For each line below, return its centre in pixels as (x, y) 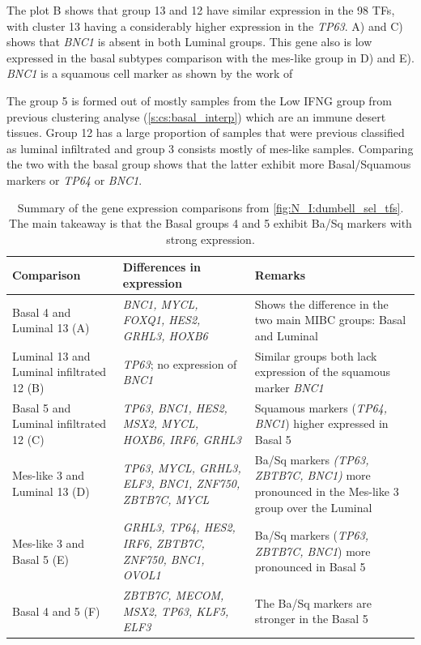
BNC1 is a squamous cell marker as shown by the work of (150, 73)
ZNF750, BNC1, (164, 559)
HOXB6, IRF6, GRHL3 (182, 439)
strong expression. (210, 239)
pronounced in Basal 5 (310, 567)
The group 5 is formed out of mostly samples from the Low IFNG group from (199, 100)
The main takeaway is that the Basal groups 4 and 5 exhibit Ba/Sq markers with (210, 223)
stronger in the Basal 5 (311, 619)
